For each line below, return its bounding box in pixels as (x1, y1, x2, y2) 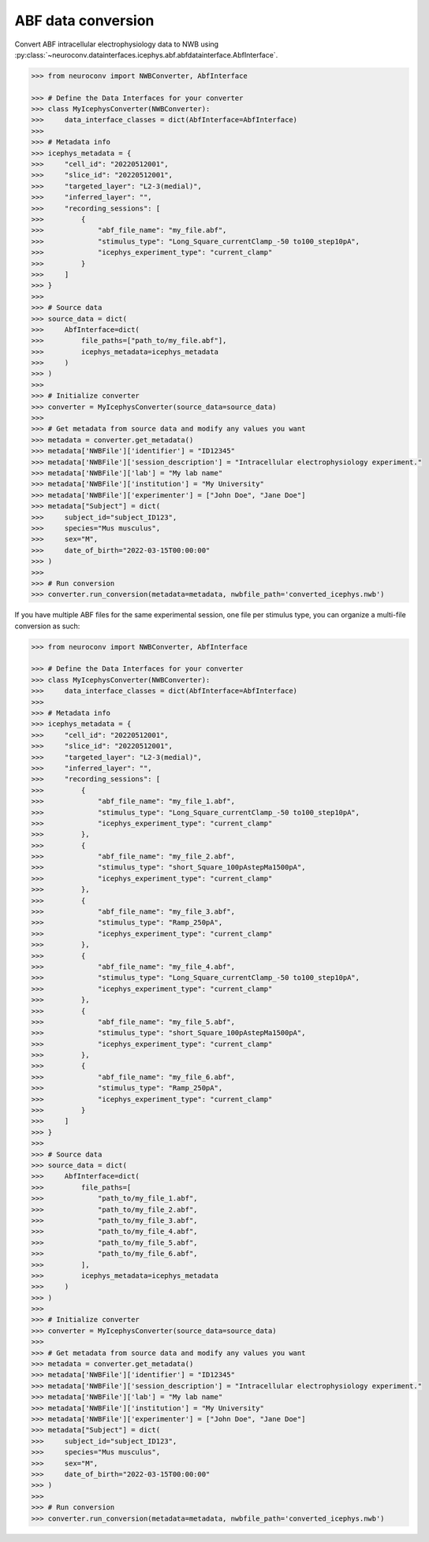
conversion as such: (14, 621, 80, 631)
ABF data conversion (14, 12, 155, 29)
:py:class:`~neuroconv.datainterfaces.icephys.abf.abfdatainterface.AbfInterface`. (14, 50, 278, 59)
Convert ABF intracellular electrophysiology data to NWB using (14, 39, 219, 49)
